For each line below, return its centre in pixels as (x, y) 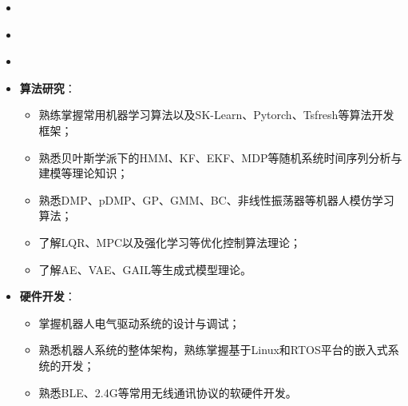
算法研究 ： (48, 88)
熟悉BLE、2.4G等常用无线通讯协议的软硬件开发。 (168, 392)
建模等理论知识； (83, 173)
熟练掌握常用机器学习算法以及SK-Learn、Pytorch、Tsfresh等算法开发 (216, 115)
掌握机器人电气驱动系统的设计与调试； (139, 322)
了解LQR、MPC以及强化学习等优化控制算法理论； (170, 242)
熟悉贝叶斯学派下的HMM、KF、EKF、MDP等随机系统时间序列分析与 (220, 157)
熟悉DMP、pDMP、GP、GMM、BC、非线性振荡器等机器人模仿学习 (216, 199)
